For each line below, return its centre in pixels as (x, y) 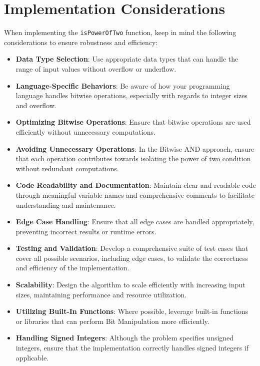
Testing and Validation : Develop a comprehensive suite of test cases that (132, 248)
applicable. (32, 357)
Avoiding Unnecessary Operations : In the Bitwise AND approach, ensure (135, 148)
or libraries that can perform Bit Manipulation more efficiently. (112, 321)
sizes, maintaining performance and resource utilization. (101, 294)
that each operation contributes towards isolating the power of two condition (133, 158)
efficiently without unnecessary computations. (85, 131)
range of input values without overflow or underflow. (96, 68)
